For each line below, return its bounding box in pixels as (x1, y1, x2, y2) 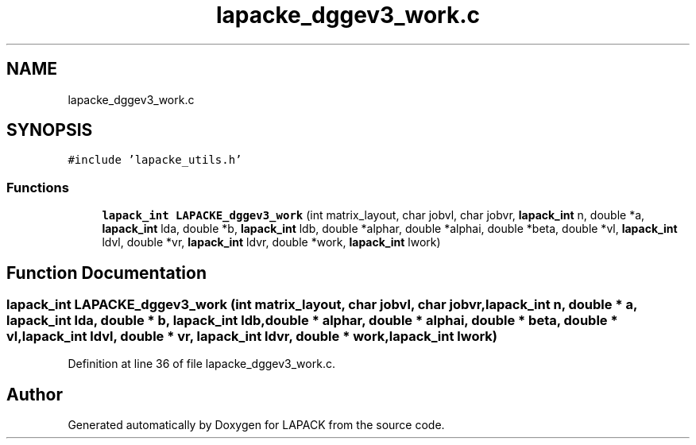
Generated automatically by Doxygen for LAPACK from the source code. (68, 418, 445, 432)
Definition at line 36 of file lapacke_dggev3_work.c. (68, 357, 335, 371)
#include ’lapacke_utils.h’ (68, 153, 242, 167)
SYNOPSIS (6, 120, 93, 141)
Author (6, 384, 63, 404)
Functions (6, 179, 69, 195)
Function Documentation (6, 262, 207, 283)
